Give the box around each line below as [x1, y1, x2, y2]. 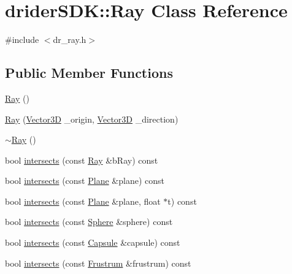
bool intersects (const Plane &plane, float [5, 194, 161, 207]
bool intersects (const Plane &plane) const [5, 174, 164, 187]
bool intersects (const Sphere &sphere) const [5, 215, 173, 228]
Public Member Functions [5, 63, 173, 82]
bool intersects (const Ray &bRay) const [5, 153, 158, 166]
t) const [167, 194, 197, 207]
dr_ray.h [53, 33, 86, 46]
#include [5, 33, 39, 46]
